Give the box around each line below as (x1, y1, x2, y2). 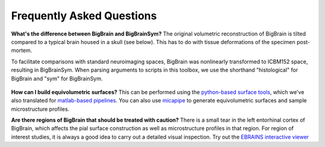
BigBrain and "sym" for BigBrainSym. (11, 75, 103, 82)
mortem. (11, 47, 32, 54)
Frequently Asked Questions (11, 9, 157, 22)
